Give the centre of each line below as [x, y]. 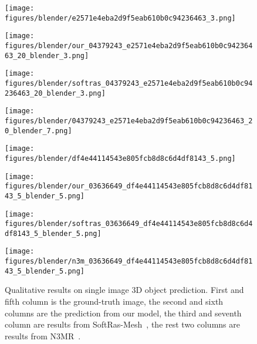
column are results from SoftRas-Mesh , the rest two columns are [122, 324]
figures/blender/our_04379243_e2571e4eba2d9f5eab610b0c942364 [129, 45]
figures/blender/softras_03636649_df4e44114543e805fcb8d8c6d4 [129, 224]
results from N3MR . [43, 335]
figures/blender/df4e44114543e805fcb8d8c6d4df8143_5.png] [120, 158]
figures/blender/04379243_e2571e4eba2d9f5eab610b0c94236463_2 [129, 121]
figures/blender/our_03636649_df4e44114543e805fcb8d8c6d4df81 [129, 186]
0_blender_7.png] [38, 131]
